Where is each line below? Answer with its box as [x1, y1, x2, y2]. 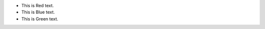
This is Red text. [21, 3, 54, 8]
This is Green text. [21, 16, 58, 21]
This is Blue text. [21, 10, 55, 15]
